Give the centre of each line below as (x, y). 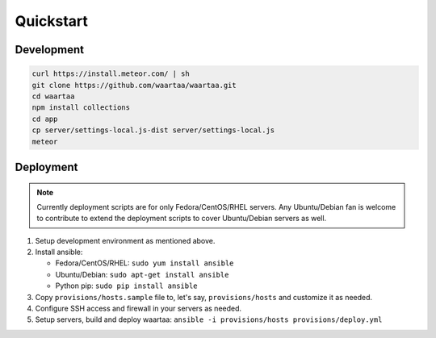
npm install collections (81, 108)
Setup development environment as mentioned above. (125, 240)
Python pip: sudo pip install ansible (126, 286)
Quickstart (52, 21)
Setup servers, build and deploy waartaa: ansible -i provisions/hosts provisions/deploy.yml (209, 319)
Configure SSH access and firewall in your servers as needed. (138, 309)
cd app (45, 119)
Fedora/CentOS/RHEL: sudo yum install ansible (145, 263)
